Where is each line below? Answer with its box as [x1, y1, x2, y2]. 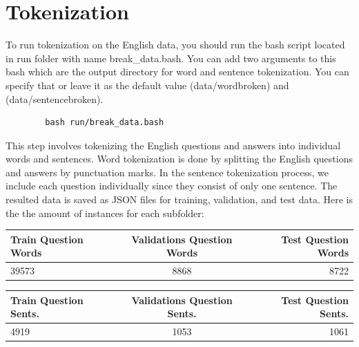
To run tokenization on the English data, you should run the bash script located [6, 37, 345, 52]
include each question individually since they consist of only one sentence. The [6, 178, 338, 193]
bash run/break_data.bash [45, 118, 164, 128]
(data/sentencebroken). [6, 91, 104, 106]
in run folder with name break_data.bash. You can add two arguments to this [6, 50, 336, 65]
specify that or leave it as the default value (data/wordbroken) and [6, 77, 289, 92]
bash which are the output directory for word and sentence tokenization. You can [6, 64, 349, 79]
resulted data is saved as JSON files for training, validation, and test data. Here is [6, 192, 353, 207]
